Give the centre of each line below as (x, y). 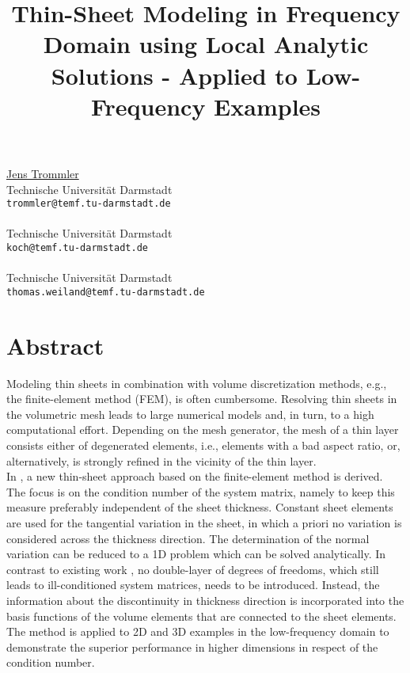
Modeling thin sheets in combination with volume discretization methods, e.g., (197, 383)
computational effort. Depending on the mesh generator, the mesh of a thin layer (203, 430)
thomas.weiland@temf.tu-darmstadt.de (106, 292)
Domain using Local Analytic (206, 44)
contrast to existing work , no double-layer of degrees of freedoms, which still (193, 569)
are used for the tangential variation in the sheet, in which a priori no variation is (204, 522)
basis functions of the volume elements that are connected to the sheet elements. (201, 616)
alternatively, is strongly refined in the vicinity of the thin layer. (161, 460)
